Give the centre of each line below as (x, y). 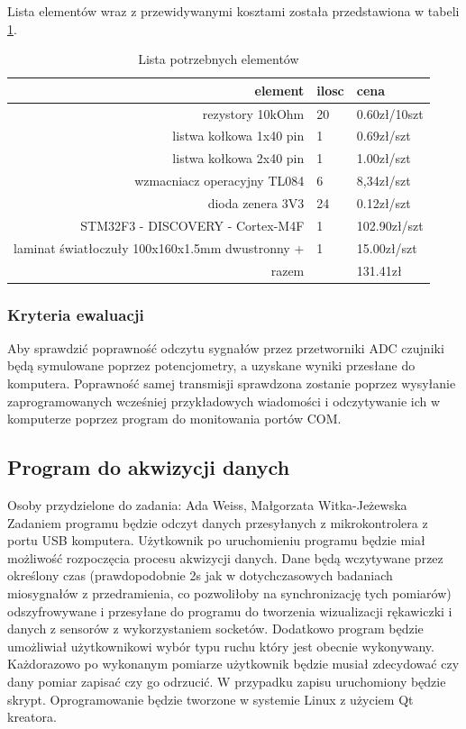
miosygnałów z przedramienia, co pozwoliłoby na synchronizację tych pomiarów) (229, 592)
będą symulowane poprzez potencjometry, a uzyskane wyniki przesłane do (211, 365)
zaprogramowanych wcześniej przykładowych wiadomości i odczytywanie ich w (224, 401)
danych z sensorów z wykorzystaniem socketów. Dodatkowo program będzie (215, 629)
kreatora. (32, 717)
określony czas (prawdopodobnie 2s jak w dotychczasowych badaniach (200, 575)
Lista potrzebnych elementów (219, 59)
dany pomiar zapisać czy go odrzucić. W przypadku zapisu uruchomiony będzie (227, 681)
